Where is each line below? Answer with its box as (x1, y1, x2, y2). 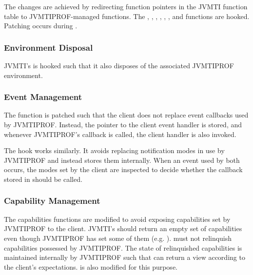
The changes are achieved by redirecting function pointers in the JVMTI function (4, 1, 248, 11)
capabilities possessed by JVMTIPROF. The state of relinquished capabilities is (4, 242, 242, 253)
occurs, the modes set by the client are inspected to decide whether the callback (4, 164, 243, 175)
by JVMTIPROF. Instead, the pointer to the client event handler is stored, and (4, 119, 242, 129)
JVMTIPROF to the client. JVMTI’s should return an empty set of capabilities (4, 223, 242, 234)
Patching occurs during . (4, 20, 78, 31)
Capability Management (4, 195, 100, 207)
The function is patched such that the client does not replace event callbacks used (4, 110, 249, 120)
